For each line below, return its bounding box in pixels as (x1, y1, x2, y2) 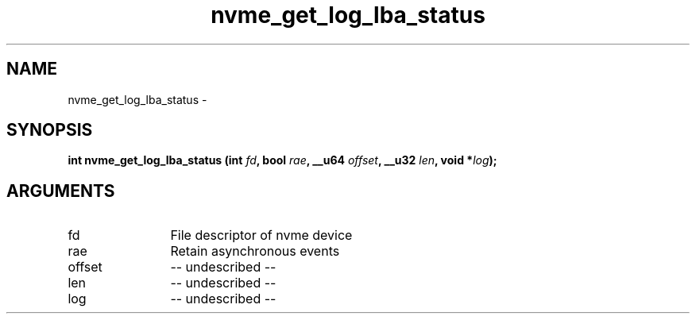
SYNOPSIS (6, 120, 93, 141)
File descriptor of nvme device (170, 227, 353, 244)
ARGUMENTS (6, 180, 115, 201)
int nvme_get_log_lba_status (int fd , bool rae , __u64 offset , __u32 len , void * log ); (68, 153, 497, 168)
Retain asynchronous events (170, 243, 340, 260)
